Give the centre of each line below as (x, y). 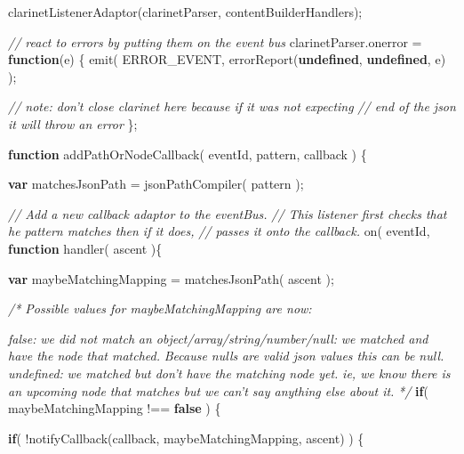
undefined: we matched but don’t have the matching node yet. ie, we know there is (229, 373)
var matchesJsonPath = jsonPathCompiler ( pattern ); (156, 184)
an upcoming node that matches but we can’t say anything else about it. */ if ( (218, 390)
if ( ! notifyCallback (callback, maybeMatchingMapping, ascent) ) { (186, 438)
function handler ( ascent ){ (85, 248)
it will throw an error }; (73, 123)
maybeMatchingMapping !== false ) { (115, 408)
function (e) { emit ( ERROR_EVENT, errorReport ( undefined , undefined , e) (227, 59)
